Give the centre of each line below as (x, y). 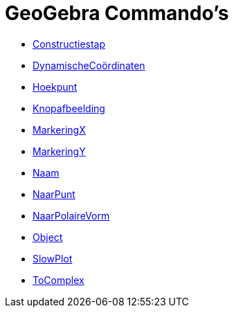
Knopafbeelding (69, 108)
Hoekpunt (55, 87)
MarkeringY (59, 151)
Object (48, 237)
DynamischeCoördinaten (89, 65)
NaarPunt (54, 194)
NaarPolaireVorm (71, 215)
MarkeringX (59, 129)
